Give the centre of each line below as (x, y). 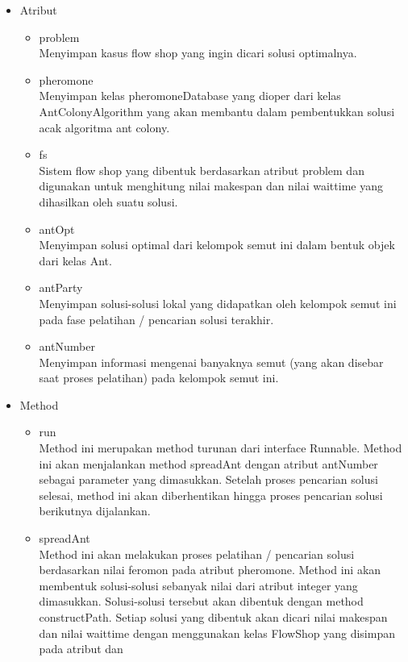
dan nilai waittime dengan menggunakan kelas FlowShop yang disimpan (217, 633)
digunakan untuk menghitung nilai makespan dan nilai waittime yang (211, 186)
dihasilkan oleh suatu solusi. (108, 201)
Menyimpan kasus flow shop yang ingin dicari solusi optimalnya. (198, 53)
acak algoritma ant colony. (104, 127)
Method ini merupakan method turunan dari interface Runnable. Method (221, 448)
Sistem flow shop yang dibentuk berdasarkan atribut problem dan (202, 170)
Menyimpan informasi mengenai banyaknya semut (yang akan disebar (211, 362)
